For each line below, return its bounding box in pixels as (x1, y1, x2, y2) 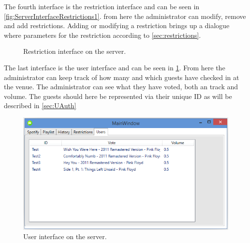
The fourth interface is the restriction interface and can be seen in (4, 1, 200, 11)
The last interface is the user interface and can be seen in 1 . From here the (4, 62, 225, 72)
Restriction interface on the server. (23, 46, 126, 56)
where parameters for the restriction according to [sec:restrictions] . (4, 30, 201, 40)
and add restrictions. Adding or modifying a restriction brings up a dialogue (4, 20, 230, 31)
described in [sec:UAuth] (4, 100, 76, 111)
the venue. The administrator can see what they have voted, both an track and (4, 81, 238, 92)
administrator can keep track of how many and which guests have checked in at (4, 72, 239, 82)
